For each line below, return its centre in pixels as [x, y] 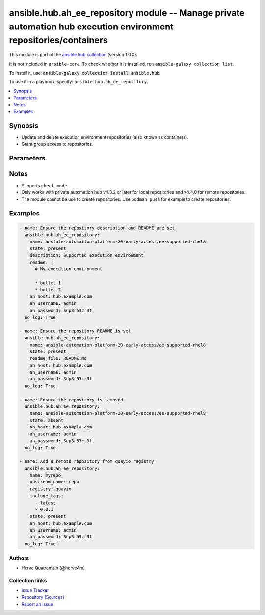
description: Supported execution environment [87, 255]
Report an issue [37, 604]
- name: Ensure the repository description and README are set [97, 228]
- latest [45, 503]
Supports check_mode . [45, 186]
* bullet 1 [48, 283]
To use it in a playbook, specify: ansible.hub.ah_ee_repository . [79, 82]
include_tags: [47, 496]
